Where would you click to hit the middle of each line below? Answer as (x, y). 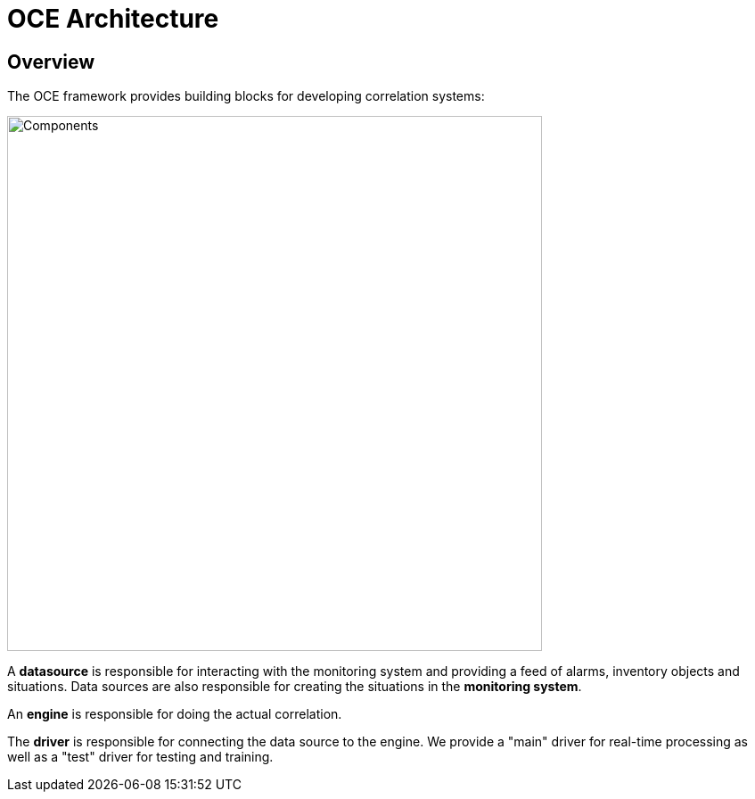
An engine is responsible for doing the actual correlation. (175, 714)
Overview (51, 62)
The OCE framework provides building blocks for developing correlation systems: (246, 96)
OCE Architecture (113, 19)
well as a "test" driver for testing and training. (140, 757)
